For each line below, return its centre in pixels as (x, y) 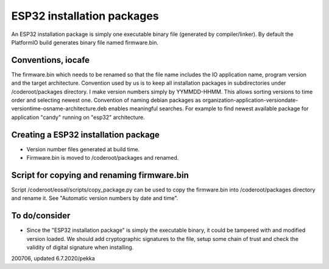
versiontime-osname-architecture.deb (59, 109)
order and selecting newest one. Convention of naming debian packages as (106, 100)
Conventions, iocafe (51, 60)
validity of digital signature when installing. (80, 248)
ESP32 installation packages (85, 16)
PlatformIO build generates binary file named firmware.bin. (85, 42)
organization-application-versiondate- (250, 100)
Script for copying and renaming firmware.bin (100, 175)
